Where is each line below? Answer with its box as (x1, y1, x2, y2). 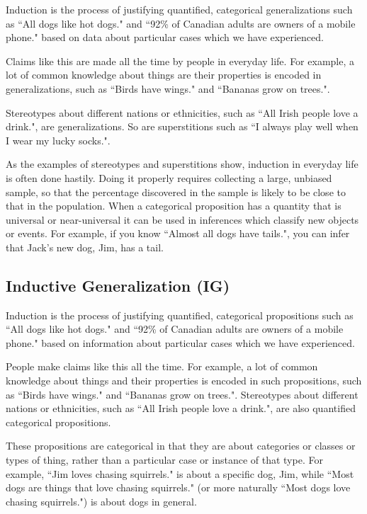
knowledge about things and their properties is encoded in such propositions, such (6, 373, 362, 388)
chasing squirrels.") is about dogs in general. (6, 493, 197, 508)
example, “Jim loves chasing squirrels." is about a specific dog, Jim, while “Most (6, 466, 354, 481)
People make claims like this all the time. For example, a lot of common (6, 359, 318, 374)
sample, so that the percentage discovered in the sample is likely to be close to (6, 184, 346, 199)
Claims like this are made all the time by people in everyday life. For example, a (6, 53, 354, 68)
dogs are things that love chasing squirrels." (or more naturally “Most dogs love (6, 480, 351, 495)
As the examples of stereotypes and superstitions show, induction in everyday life (6, 156, 358, 171)
